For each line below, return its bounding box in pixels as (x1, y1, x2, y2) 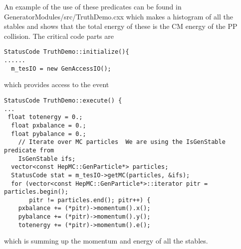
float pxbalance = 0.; (11, 122, 86, 129)
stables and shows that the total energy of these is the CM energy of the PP (4, 21, 238, 31)
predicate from (4, 146, 54, 154)
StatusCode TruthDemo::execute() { (4, 97, 122, 104)
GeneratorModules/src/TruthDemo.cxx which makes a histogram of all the (4, 11, 233, 21)
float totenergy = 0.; (7, 114, 83, 121)
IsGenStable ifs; (18, 155, 76, 162)
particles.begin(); (4, 188, 68, 196)
